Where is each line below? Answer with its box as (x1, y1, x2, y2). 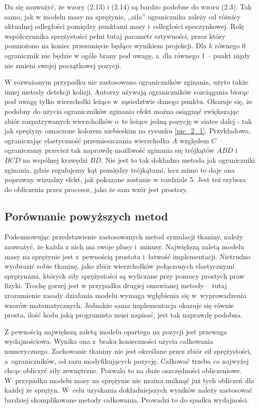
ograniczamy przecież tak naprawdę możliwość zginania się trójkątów (4, 145, 215, 155)
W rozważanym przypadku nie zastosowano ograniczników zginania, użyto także (4, 77, 249, 87)
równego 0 (214, 40, 246, 51)
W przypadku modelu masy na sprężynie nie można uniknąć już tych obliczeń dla (4, 375, 255, 385)
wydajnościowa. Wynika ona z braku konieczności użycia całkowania (4, 336, 213, 346)
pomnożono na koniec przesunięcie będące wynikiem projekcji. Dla (4, 40, 207, 51)
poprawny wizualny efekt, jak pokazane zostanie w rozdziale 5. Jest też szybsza (4, 174, 246, 185)
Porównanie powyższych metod (4, 208, 168, 223)
